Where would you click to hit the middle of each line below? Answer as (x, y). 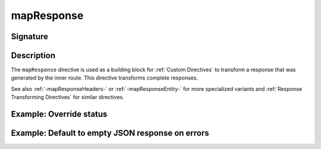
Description (33, 56)
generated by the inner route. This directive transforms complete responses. (105, 78)
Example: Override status (59, 114)
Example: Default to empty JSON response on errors (110, 133)
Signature (30, 37)
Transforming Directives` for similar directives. (67, 97)
